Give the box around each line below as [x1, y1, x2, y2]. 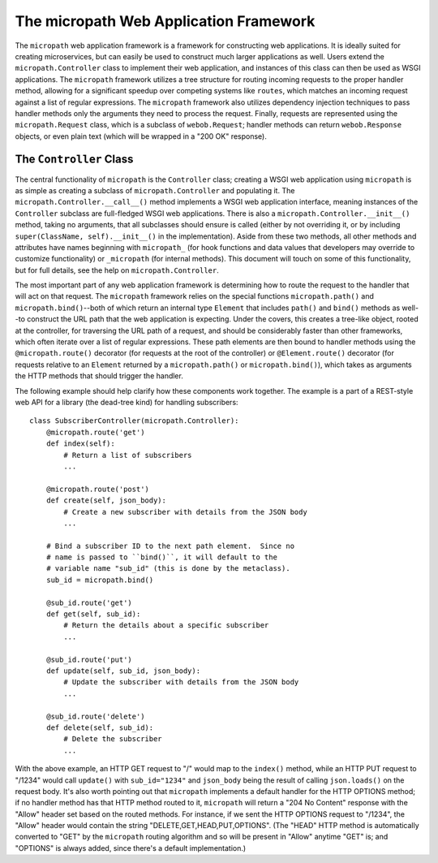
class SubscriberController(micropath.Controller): [29, 416, 239, 425]
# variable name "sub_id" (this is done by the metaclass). [45, 564, 291, 573]
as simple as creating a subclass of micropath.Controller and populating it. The [15, 185, 295, 195]
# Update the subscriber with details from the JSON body [63, 678, 299, 687]
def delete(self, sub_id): [45, 723, 154, 732]
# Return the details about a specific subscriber [63, 621, 269, 630]
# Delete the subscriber [63, 735, 162, 744]
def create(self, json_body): [45, 496, 166, 505]
